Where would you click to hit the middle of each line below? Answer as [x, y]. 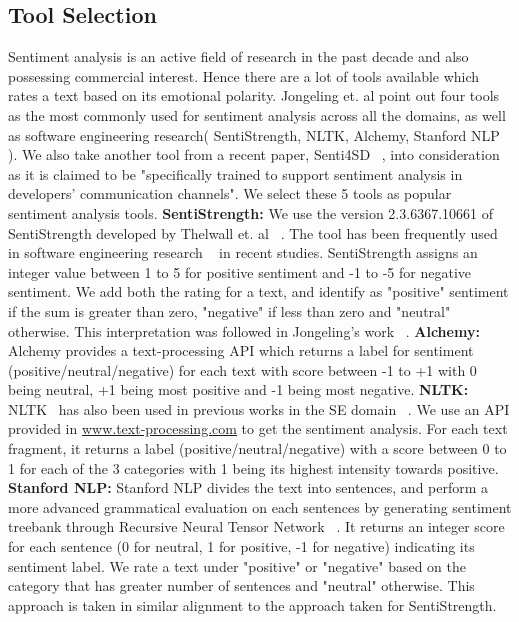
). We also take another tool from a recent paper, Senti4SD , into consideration [254, 154]
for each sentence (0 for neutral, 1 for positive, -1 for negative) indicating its [241, 546]
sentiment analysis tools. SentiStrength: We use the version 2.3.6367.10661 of [250, 212]
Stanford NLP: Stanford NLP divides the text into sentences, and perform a [248, 487]
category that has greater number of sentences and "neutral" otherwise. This [241, 585]
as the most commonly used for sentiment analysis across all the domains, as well [257, 114]
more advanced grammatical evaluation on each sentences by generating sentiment [260, 506]
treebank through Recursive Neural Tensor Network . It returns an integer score [256, 526]
